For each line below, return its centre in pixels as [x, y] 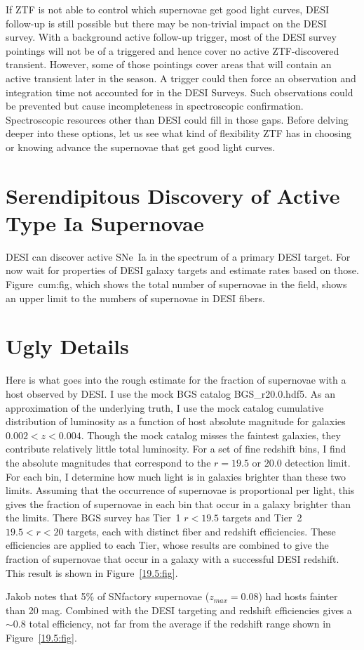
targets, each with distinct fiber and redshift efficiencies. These [201, 531]
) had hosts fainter [298, 596]
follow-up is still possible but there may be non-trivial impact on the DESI [166, 23]
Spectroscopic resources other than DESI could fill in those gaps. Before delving [177, 119]
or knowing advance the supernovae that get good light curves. [141, 147]
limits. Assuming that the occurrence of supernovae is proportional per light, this [180, 490]
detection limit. [318, 462]
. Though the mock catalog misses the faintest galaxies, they [211, 435]
